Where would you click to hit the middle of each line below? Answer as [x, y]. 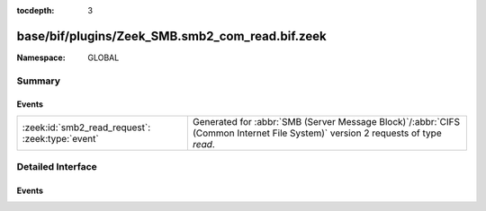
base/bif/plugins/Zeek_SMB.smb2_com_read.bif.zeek [172, 36]
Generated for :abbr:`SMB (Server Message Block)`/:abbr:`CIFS [326, 121]
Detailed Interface [57, 167]
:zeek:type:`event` [60, 138]
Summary [39, 81]
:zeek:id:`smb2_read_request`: [86, 127]
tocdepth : [36, 10]
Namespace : [41, 57]
